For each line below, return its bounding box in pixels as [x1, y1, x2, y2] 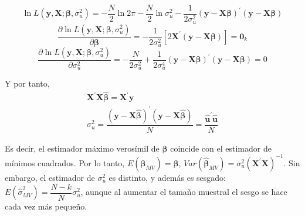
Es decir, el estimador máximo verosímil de [5, 142, 160, 154]
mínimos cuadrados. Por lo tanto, [5, 156, 125, 169]
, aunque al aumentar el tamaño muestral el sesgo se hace [80, 186, 287, 198]
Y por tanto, [5, 77, 50, 90]
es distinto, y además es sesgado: [109, 171, 226, 183]
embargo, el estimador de [5, 171, 95, 183]
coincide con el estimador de [170, 142, 272, 154]
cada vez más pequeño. [5, 200, 87, 212]
